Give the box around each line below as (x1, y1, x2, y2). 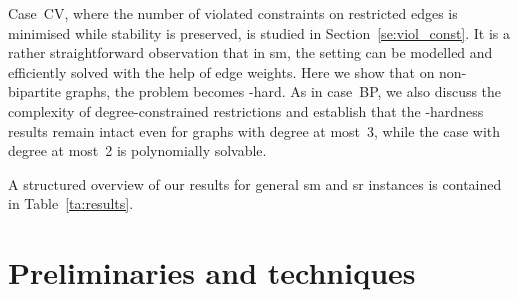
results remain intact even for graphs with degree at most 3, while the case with (8, 120, 501, 141)
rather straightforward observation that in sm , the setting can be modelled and (8, 42, 493, 63)
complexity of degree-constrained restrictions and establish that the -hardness (8, 100, 484, 121)
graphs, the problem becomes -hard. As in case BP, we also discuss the (65, 81, 502, 102)
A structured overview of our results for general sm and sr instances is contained (8, 173, 502, 194)
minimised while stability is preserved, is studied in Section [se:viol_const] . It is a (8, 22, 511, 43)
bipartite (8, 81, 61, 102)
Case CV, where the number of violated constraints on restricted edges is (8, 3, 458, 23)
